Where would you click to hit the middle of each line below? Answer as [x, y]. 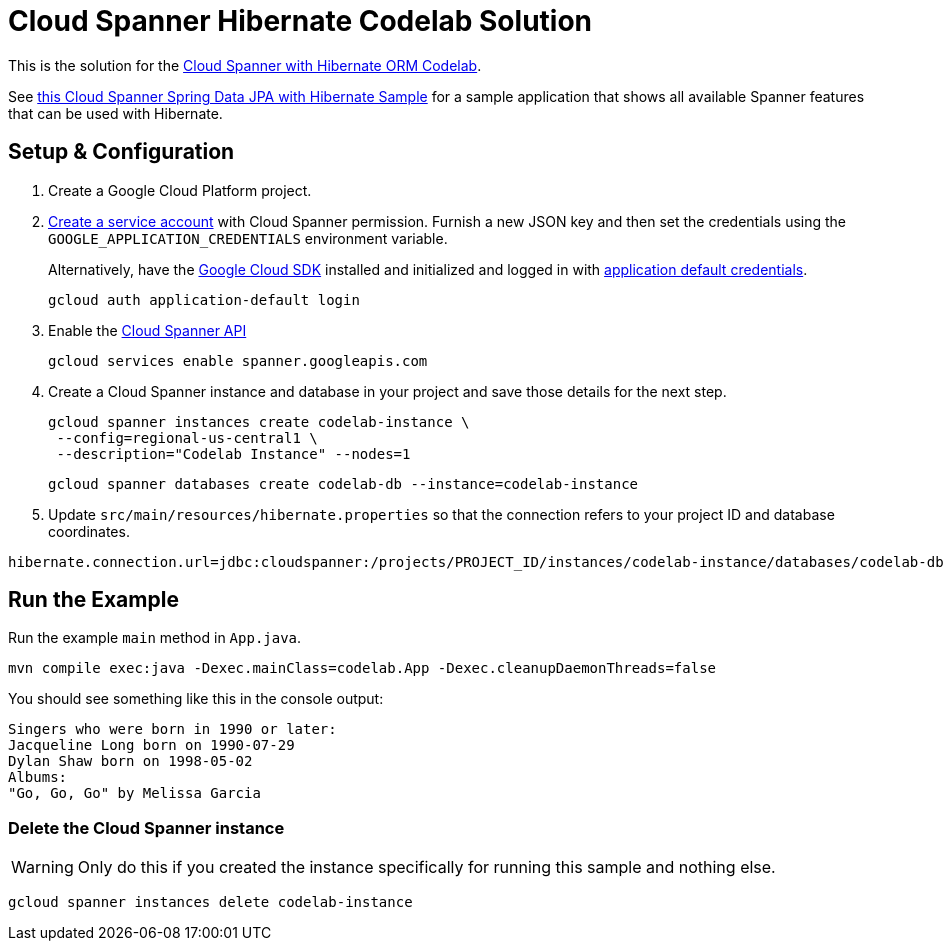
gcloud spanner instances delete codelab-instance [210, 902]
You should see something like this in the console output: [196, 699]
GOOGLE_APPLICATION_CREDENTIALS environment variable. [248, 238]
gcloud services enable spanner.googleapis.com [238, 360]
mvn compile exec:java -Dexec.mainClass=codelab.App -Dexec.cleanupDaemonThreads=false [362, 668]
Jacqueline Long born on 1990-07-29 [151, 745]
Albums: [38, 777]
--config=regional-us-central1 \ [187, 437]
